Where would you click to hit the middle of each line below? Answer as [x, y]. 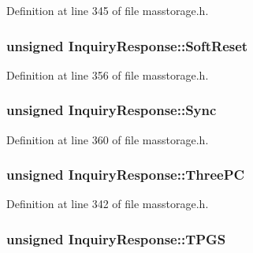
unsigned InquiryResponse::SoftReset [127, 45]
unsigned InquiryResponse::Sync [112, 110]
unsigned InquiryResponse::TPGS [116, 238]
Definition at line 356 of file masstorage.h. [108, 74]
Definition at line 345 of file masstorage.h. [108, 10]
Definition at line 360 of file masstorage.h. [108, 139]
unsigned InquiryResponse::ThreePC [126, 175]
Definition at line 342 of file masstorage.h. [108, 204]
